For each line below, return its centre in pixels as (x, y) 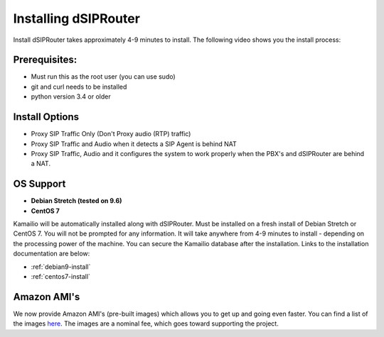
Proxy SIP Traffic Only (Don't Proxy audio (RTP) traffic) (111, 134)
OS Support (39, 184)
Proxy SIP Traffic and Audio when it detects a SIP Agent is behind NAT (134, 144)
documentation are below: (52, 254)
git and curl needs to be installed (79, 87)
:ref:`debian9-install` (61, 267)
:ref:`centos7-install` (60, 276)
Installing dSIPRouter (76, 18)
